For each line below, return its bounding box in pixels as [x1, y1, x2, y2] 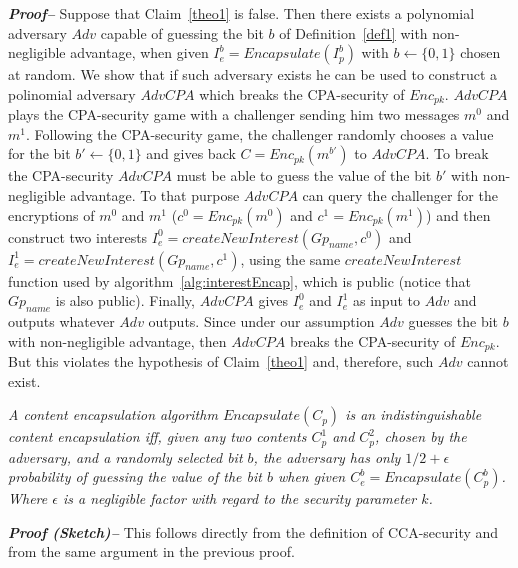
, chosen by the [375, 426, 467, 447]
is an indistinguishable [345, 404, 482, 425]
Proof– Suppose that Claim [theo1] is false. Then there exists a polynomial [8, 3, 475, 23]
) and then [426, 204, 491, 225]
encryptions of [8, 204, 95, 225]
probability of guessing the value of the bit [8, 466, 262, 487]
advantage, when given [70, 42, 209, 63]
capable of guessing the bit [100, 22, 264, 43]
